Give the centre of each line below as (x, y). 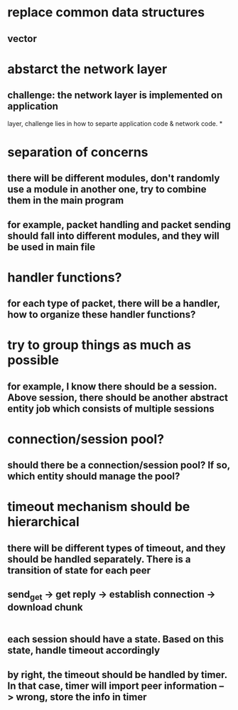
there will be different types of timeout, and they (117, 548)
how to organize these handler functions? (102, 314)
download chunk (45, 607)
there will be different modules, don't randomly (114, 178)
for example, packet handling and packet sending (119, 225)
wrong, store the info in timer (81, 697)
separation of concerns (78, 152)
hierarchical (43, 522)
